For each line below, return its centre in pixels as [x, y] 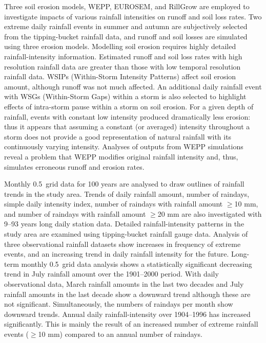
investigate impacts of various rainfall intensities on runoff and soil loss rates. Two [133, 16]
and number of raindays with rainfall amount [75, 213]
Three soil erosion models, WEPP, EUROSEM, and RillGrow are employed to [127, 6]
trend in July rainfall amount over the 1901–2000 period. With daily [111, 274]
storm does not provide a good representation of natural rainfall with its [118, 136]
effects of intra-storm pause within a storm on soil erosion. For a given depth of [129, 106]
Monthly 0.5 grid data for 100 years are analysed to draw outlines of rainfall [124, 184]
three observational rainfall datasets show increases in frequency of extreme [122, 244]
